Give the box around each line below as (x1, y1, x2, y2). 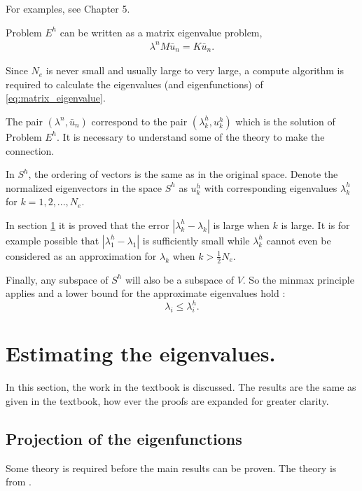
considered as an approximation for (6, 248, 157, 263)
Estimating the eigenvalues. (6, 339, 276, 368)
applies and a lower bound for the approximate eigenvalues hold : (6, 286, 286, 300)
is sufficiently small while (142, 233, 250, 247)
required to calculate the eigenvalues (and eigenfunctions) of (6, 76, 263, 91)
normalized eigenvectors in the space (6, 180, 162, 195)
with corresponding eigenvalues (204, 180, 337, 195)
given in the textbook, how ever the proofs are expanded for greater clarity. (6, 393, 329, 408)
